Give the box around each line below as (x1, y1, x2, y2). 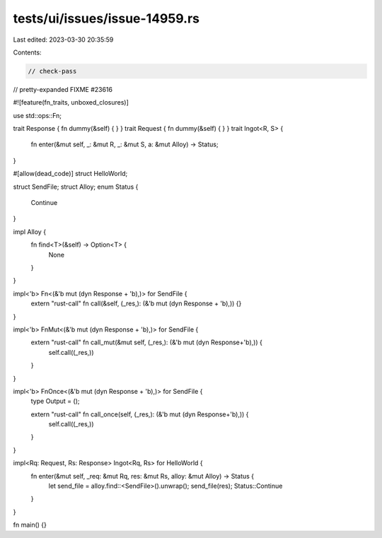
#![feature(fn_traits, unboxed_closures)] (13, 98, 129, 107)
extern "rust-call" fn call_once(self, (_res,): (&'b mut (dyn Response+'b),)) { (30, 410, 249, 419)
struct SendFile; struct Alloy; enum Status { (13, 182, 139, 191)
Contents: (13, 48, 42, 57)
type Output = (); (30, 397, 80, 406)
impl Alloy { (13, 227, 46, 236)
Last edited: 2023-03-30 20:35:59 (13, 35, 114, 44)
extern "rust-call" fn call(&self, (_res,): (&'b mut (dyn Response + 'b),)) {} (30, 299, 242, 308)
